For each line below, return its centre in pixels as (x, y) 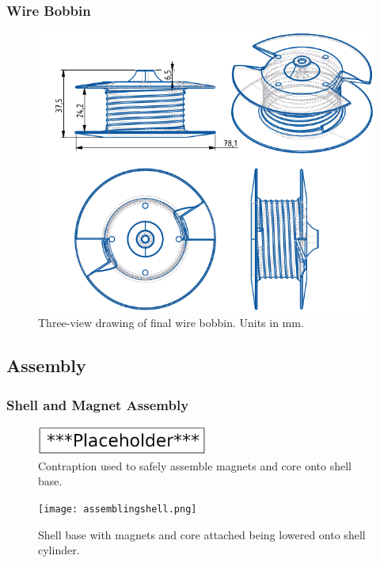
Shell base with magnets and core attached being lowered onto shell (202, 534)
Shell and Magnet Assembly (98, 404)
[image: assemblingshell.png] (118, 509)
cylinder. (59, 550)
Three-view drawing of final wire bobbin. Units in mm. (171, 323)
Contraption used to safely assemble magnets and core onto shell (195, 465)
